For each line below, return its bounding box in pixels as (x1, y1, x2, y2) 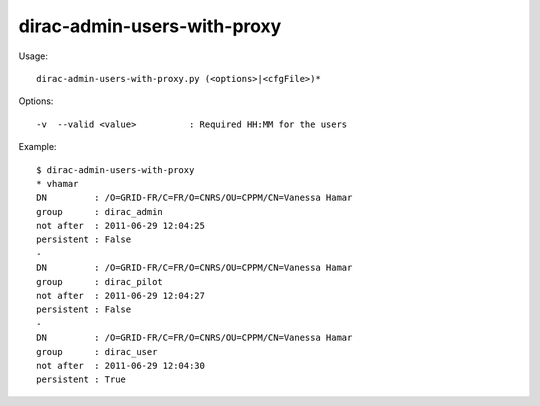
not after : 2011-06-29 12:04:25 (36, 220, 205, 232)
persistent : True (36, 374, 127, 385)
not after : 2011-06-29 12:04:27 (36, 290, 205, 302)
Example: (18, 141, 57, 153)
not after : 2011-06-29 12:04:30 (36, 360, 205, 371)
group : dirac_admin (36, 206, 164, 217)
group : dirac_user (36, 346, 158, 357)
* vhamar (36, 178, 79, 189)
